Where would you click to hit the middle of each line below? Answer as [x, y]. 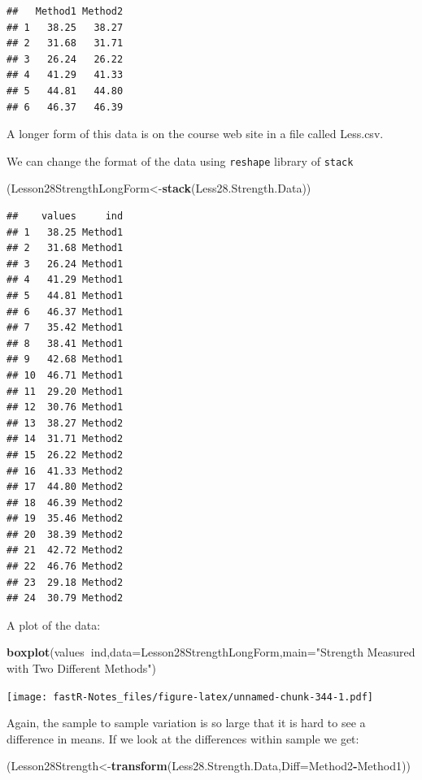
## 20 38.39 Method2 [65, 534]
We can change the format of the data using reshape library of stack [180, 160]
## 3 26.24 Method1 [65, 264]
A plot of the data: [54, 624]
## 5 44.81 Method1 [65, 295]
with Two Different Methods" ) [82, 668]
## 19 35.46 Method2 [65, 519]
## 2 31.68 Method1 [65, 248]
